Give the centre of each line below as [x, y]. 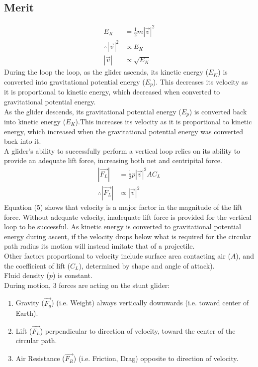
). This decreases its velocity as [200, 81]
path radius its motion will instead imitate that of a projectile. [99, 246]
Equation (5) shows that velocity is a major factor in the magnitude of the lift [123, 207]
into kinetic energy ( [35, 121]
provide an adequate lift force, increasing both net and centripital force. [113, 160]
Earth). [27, 313]
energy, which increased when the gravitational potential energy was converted [124, 131]
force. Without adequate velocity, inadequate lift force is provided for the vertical [128, 217]
